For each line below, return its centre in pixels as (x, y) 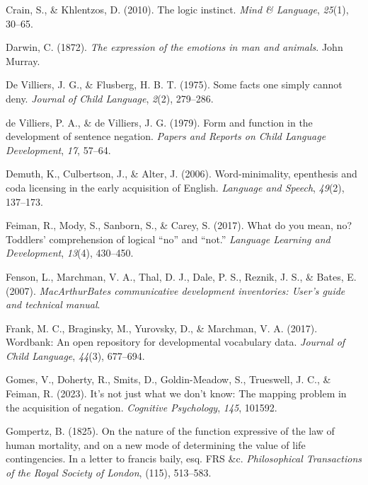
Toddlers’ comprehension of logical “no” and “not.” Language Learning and (168, 239)
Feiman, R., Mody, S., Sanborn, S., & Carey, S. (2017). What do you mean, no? (179, 225)
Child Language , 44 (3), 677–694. (75, 355)
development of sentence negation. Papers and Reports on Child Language (166, 136)
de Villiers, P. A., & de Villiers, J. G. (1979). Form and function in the (159, 122)
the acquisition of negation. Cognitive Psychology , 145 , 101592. (142, 407)
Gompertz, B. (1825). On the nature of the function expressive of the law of (170, 431)
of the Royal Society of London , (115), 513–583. (109, 473)
